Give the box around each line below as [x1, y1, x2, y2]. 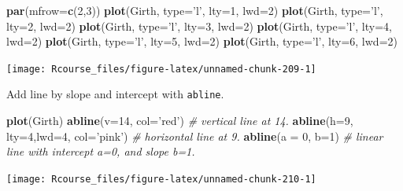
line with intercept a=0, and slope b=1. [6, 143, 195, 160]
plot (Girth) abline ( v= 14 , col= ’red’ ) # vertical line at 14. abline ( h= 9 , [6, 112, 353, 129]
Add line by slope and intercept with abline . [6, 86, 224, 102]
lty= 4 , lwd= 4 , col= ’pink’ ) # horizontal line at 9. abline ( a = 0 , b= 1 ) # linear [6, 127, 383, 144]
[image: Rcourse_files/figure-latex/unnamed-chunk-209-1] [6, 63, 316, 75]
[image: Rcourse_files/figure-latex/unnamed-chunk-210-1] [6, 173, 316, 185]
